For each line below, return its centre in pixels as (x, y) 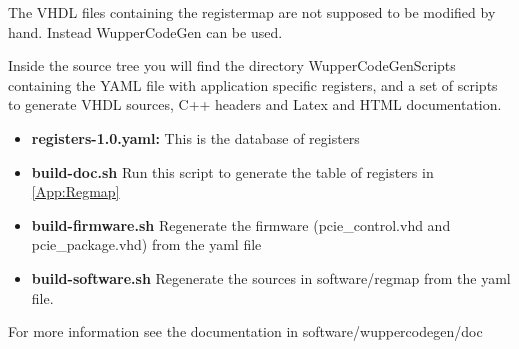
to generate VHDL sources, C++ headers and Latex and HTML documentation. (255, 104)
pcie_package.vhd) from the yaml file (146, 244)
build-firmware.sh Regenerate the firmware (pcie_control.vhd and (241, 224)
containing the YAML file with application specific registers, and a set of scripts (253, 84)
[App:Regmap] (75, 191)
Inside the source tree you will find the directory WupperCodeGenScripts (232, 65)
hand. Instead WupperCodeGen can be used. (145, 31)
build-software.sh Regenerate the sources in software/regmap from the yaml (271, 277)
